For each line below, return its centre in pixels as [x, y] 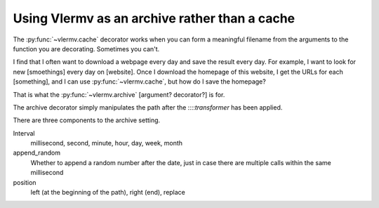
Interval [24, 133]
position [25, 182]
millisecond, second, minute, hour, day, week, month [106, 143]
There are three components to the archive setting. [87, 120]
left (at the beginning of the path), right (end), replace [108, 193]
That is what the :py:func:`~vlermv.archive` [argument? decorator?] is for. [119, 94]
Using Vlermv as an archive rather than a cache [154, 18]
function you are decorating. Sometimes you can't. [86, 48]
